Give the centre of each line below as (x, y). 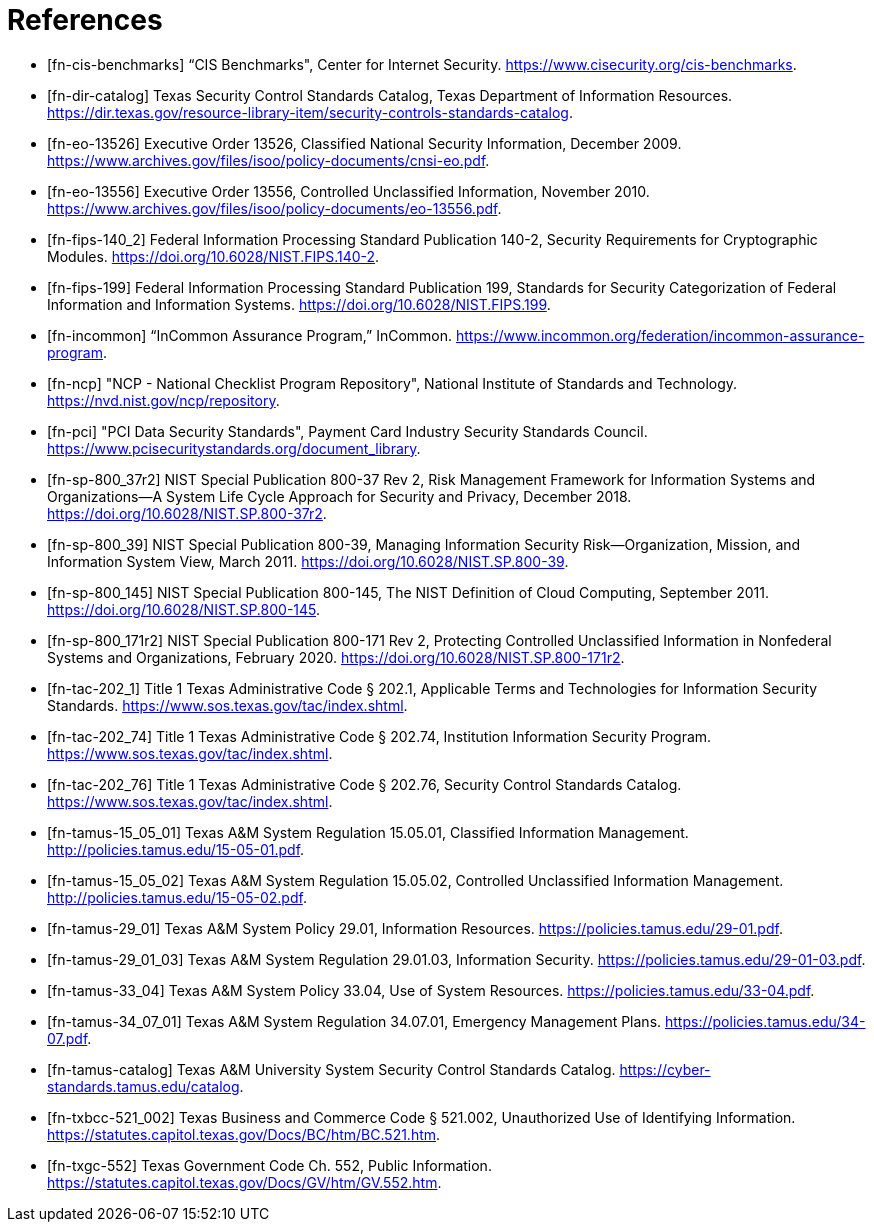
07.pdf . (69, 1038)
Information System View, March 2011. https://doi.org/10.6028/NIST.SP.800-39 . (308, 561)
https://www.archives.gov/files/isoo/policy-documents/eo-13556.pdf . (274, 208)
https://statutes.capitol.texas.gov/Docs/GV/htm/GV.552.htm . (244, 1182)
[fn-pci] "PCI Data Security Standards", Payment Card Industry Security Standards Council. (347, 431)
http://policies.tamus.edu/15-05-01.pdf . (176, 849)
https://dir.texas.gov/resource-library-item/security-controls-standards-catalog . (310, 112)
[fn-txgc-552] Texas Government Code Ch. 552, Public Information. (269, 1165)
